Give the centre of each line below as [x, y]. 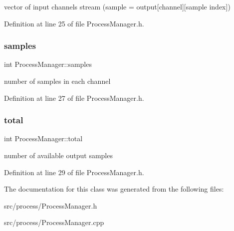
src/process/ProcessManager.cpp [54, 222]
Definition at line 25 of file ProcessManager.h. [74, 23]
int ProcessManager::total [43, 138]
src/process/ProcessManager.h [51, 205]
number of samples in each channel [57, 81]
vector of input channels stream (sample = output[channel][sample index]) [117, 6]
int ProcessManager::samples [48, 64]
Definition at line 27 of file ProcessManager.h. [74, 98]
